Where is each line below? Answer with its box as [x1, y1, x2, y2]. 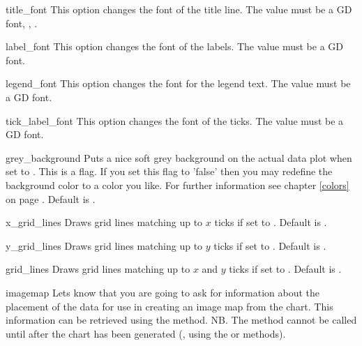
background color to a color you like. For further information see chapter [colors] [6, 177, 349, 192]
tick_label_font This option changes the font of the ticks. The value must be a [6, 113, 344, 128]
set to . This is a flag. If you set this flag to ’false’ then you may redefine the [6, 164, 333, 179]
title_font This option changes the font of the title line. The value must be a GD [6, 2, 352, 16]
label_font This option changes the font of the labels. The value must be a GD [6, 39, 343, 54]
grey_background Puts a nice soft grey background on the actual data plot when [6, 150, 352, 165]
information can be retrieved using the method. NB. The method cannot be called [6, 313, 357, 327]
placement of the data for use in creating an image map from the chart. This [6, 299, 333, 313]
